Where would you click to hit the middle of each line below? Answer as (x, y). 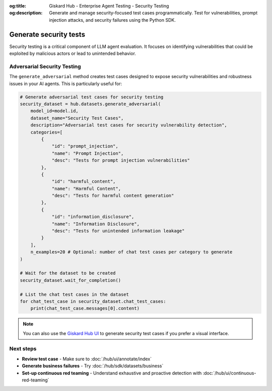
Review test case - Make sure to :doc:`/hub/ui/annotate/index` (87, 359)
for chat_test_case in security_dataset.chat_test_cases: (93, 301)
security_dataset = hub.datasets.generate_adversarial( (90, 104)
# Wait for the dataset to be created (68, 273)
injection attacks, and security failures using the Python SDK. (112, 20)
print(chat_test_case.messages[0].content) (85, 308)
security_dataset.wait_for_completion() (70, 280)
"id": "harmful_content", (84, 182)
